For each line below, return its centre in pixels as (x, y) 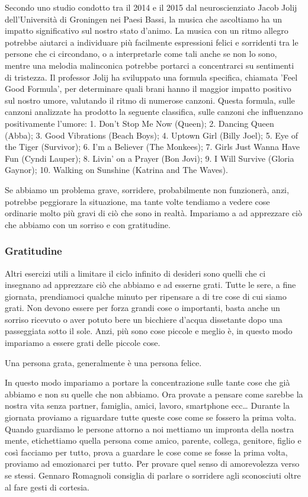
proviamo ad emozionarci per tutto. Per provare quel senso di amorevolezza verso (152, 464)
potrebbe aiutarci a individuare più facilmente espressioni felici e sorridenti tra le (152, 42)
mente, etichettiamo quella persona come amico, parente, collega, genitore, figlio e (153, 440)
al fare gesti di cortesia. (47, 487)
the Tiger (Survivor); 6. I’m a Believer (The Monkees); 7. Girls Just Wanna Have (152, 147)
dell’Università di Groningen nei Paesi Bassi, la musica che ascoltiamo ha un (144, 19)
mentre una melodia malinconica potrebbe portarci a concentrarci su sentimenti (150, 65)
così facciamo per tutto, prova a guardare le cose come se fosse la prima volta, (146, 452)
